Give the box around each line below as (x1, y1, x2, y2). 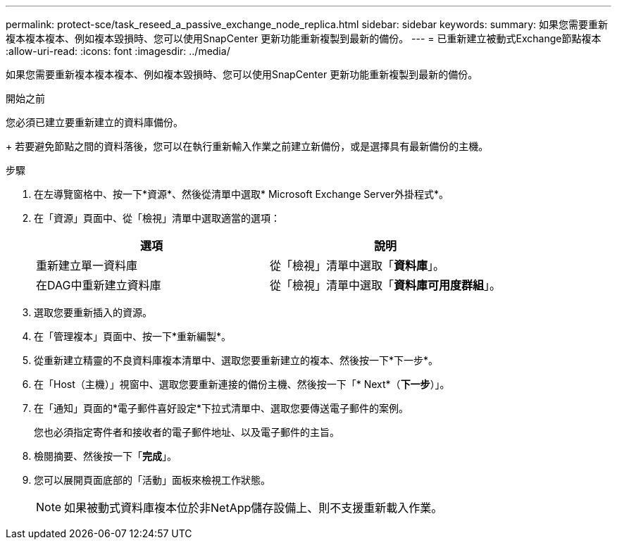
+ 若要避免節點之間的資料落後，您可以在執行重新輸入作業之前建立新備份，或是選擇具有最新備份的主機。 (6, 140, 489, 152)
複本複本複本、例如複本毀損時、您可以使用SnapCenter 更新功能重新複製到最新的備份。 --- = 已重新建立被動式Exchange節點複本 (6, 32, 602, 44)
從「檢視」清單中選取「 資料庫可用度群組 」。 (270, 278, 501, 292)
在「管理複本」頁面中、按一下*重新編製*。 (34, 330, 232, 342)
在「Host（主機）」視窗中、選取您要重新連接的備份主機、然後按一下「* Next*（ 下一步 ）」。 (34, 378, 450, 390)
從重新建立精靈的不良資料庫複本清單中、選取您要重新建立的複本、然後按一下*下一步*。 (34, 354, 439, 366)
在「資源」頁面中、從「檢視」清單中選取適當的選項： (34, 212, 280, 224)
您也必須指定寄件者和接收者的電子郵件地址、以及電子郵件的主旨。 (34, 426, 339, 438)
